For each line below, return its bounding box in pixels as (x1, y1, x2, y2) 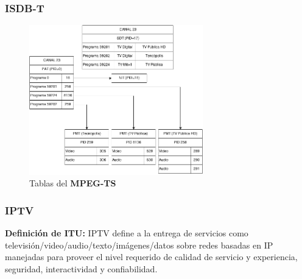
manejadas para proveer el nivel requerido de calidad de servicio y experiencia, (5, 250, 298, 263)
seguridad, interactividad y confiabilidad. (5, 263, 158, 275)
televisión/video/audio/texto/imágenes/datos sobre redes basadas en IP (5, 238, 273, 251)
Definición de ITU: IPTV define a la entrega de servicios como (5, 227, 248, 239)
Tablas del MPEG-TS (29, 177, 116, 189)
